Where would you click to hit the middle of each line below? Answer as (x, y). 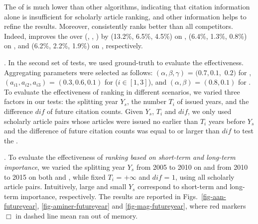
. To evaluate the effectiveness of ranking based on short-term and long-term (120, 157)
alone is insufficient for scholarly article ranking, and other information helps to (125, 16)
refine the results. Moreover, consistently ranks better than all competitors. (119, 26)
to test (244, 131)
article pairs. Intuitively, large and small (65, 186)
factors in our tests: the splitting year (61, 101)
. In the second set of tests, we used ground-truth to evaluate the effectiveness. (124, 62)
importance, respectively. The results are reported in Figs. (109, 196)
